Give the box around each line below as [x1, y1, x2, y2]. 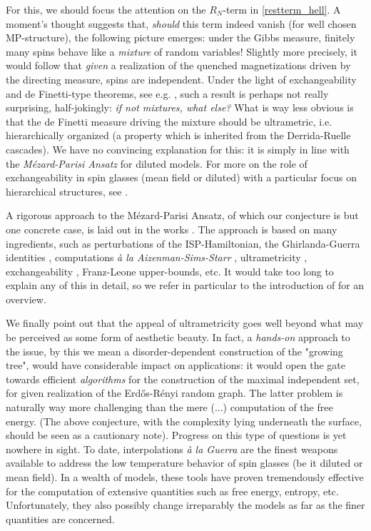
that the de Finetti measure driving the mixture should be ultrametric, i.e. [6, 113, 332, 128]
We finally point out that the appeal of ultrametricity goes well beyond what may [6, 315, 364, 330]
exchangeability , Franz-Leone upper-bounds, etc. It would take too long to [6, 263, 334, 278]
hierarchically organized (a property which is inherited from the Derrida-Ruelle [6, 128, 351, 143]
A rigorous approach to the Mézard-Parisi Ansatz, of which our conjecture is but [6, 208, 359, 223]
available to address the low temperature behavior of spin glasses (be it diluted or [6, 455, 363, 470]
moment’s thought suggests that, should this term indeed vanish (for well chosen [6, 16, 357, 31]
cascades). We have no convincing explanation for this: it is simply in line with [6, 141, 350, 156]
